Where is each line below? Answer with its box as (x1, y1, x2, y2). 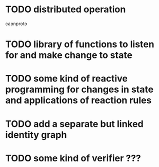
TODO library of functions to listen (5, 38, 155, 50)
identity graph (5, 129, 67, 140)
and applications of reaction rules (5, 95, 152, 106)
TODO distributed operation (5, 4, 126, 15)
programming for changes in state (5, 83, 154, 95)
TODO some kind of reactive (5, 73, 128, 85)
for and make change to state (5, 50, 132, 61)
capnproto (5, 20, 27, 27)
